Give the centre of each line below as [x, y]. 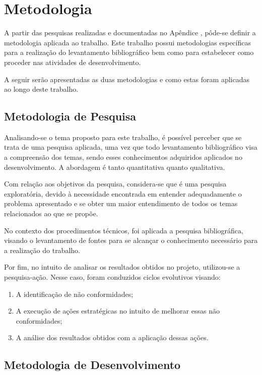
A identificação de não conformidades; [75, 294]
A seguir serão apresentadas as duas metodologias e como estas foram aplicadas [127, 79]
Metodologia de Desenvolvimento [92, 365]
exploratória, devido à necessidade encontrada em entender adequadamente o [123, 193]
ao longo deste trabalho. [41, 89]
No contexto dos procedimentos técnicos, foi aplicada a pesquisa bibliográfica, [124, 230]
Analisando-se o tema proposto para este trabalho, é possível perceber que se [123, 137]
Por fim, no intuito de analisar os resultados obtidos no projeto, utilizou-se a [122, 267]
